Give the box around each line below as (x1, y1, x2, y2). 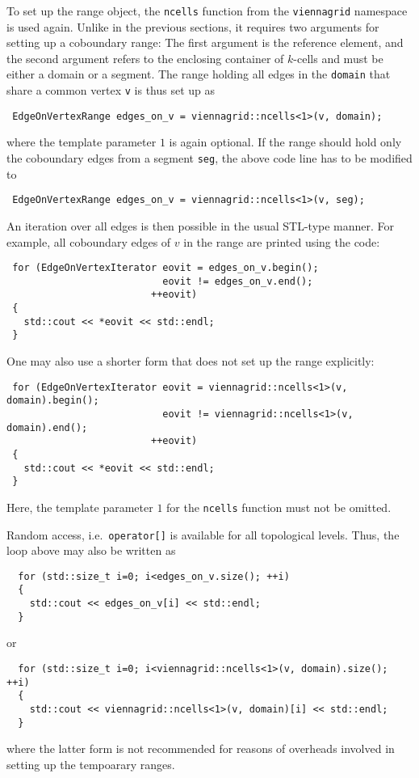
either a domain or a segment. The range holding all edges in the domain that (6, 66, 391, 82)
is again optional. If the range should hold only (169, 133, 402, 150)
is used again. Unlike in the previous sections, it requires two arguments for (6, 18, 379, 35)
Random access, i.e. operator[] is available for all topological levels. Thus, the (6, 526, 400, 543)
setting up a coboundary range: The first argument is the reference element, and (6, 34, 404, 51)
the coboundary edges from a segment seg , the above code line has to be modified (6, 150, 413, 166)
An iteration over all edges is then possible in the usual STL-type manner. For (6, 217, 395, 234)
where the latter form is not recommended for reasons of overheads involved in (6, 740, 395, 757)
